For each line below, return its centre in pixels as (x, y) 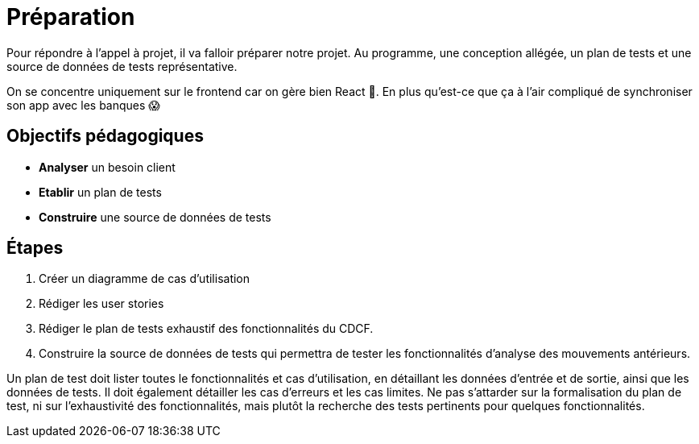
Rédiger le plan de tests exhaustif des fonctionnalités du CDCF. (206, 329)
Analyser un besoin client (107, 167)
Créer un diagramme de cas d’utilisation (145, 279)
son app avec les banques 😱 (83, 105)
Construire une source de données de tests (155, 217)
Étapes (35, 248)
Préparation (71, 17)
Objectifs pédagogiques (105, 136)
